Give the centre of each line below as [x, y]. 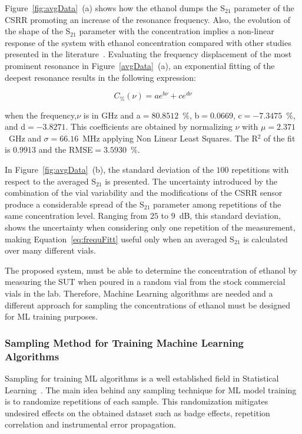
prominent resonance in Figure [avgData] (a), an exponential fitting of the [140, 65]
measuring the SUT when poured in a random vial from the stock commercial [145, 282]
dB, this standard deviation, [230, 216]
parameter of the [264, 8]
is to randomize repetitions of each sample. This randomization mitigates [137, 401]
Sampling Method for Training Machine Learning [125, 342]
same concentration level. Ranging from [76, 216]
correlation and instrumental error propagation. [90, 424]
